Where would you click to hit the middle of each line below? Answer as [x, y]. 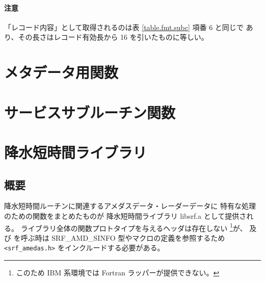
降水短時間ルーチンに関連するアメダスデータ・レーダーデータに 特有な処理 [130, 206]
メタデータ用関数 [61, 72]
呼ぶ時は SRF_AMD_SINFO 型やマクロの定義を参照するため [123, 237]
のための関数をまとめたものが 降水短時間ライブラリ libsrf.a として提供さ [125, 215]
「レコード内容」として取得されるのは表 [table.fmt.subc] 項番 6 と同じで [124, 27]
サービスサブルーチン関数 [90, 112]
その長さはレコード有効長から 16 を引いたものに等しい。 [113, 37]
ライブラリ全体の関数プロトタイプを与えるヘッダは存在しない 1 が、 [134, 227]
